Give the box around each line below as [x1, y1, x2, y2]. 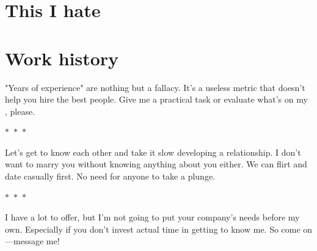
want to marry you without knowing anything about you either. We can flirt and [5, 158, 307, 170]
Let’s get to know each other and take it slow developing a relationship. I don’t [5, 145, 301, 158]
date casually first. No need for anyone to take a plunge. [5, 170, 216, 183]
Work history [5, 45, 119, 70]
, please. [5, 104, 35, 117]
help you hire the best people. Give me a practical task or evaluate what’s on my [5, 93, 308, 106]
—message [5, 235, 44, 247]
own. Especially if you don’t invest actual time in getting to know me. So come [5, 222, 301, 235]
